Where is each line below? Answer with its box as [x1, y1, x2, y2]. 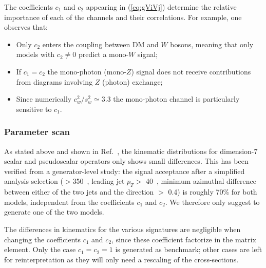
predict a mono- [78, 49, 129, 60]
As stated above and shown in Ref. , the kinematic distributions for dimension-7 [4, 145, 258, 156]
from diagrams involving [16, 76, 93, 87]
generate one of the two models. [4, 206, 104, 217]
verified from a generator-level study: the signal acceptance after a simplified [4, 165, 245, 176]
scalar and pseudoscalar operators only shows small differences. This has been [4, 156, 249, 166]
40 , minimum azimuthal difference [145, 176, 256, 186]
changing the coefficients [4, 234, 81, 244]
